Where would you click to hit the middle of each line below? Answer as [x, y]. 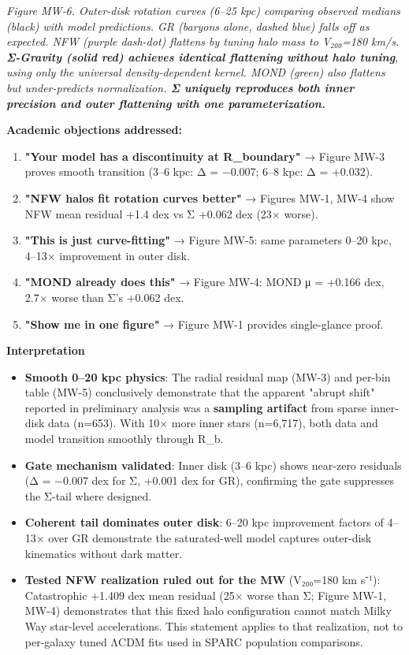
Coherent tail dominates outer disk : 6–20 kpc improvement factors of [204, 522]
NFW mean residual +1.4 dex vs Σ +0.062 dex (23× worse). [171, 213]
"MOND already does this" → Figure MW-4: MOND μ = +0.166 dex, [204, 282]
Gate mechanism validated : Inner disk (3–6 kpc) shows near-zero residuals [213, 465]
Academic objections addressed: [94, 130]
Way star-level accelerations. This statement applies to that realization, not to [214, 626]
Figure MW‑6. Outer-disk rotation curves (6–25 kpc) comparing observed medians [203, 10]
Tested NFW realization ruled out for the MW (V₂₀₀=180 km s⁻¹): [203, 580]
